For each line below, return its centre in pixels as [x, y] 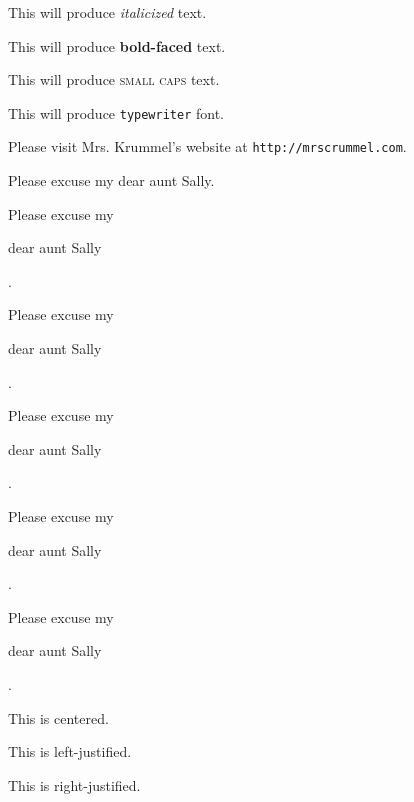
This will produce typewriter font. [116, 112]
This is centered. [58, 717]
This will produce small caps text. [114, 79]
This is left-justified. [70, 751]
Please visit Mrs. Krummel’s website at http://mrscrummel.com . [207, 146]
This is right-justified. [74, 784]
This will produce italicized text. [107, 12]
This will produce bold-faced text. [117, 45]
